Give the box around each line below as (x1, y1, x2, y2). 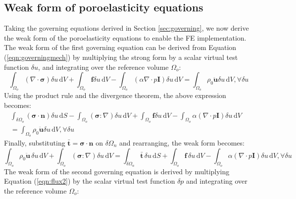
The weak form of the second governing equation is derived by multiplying (4, 166, 230, 176)
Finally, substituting (4, 138, 65, 148)
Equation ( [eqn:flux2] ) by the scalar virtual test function (4, 176, 175, 186)
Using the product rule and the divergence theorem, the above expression (4, 90, 226, 100)
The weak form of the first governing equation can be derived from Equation (4, 42, 237, 52)
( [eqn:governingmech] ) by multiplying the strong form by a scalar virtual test (4, 51, 238, 62)
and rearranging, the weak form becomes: (119, 138, 245, 148)
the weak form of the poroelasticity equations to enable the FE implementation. (4, 32, 247, 43)
